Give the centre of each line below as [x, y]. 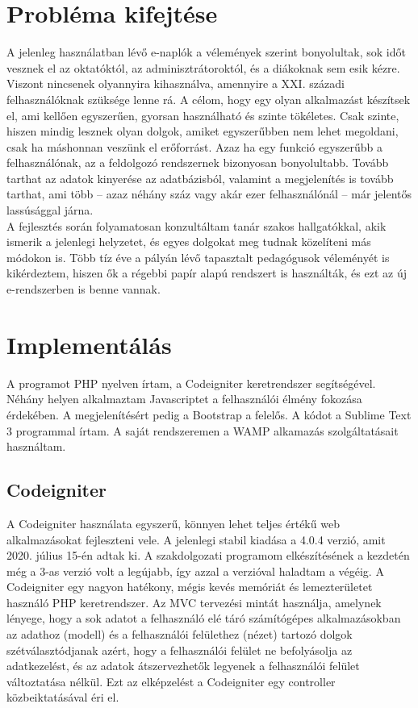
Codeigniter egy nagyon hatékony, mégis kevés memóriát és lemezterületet [190, 587]
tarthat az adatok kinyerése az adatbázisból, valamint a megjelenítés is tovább [200, 178]
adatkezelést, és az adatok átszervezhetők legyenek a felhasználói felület [183, 666]
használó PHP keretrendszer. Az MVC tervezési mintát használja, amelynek [194, 602]
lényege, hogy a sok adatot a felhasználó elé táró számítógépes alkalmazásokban [204, 618]
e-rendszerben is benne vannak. [84, 289]
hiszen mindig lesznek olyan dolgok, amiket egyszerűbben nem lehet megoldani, [203, 131]
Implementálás [89, 344]
